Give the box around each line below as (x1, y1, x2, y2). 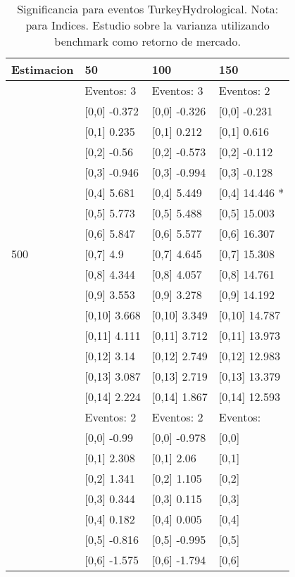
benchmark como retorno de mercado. (54, 33, 241, 49)
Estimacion (11, 61, 74, 77)
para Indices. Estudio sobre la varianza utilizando (25, 17, 270, 33)
